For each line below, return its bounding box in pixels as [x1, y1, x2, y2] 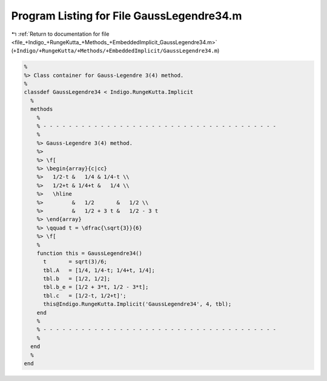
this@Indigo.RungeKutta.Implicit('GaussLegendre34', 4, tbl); [43, 300, 232, 308]
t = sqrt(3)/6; [43, 258, 107, 265]
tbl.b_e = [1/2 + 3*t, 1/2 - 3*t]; [43, 283, 149, 291]
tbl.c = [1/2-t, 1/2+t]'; [43, 292, 127, 299]
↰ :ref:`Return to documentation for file [11, 30, 110, 38]
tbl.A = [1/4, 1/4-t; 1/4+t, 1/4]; [43, 267, 156, 274]
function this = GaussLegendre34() [36, 250, 142, 257]
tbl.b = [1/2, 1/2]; [43, 276, 111, 282]
